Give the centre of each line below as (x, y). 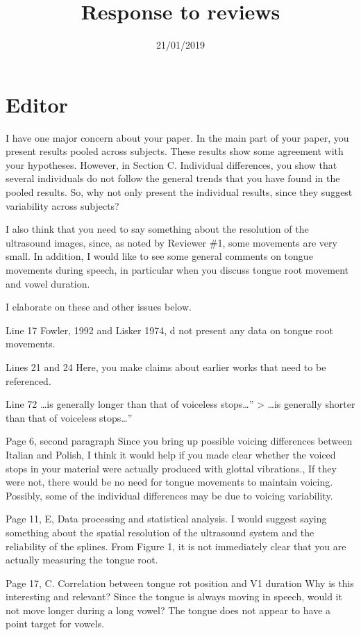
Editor (37, 104)
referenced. (28, 380)
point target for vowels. (55, 624)
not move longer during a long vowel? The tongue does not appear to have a (168, 610)
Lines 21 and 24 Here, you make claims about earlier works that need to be (166, 366)
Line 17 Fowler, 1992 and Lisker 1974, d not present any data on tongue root (169, 330)
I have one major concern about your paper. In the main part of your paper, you (177, 137)
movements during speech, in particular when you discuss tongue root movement (177, 270)
